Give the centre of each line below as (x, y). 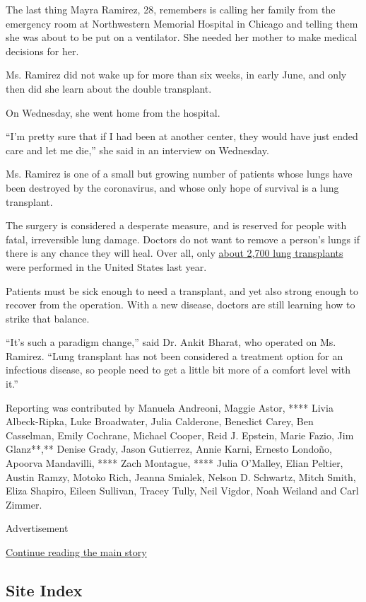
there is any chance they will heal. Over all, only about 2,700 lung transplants (175, 253)
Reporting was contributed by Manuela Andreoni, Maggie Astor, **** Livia (170, 407)
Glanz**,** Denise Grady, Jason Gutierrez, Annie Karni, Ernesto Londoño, (169, 449)
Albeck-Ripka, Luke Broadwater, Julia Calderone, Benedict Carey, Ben (160, 421)
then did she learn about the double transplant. (109, 88)
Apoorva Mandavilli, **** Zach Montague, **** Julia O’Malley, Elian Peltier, (175, 463)
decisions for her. (42, 51)
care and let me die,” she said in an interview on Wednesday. (137, 150)
